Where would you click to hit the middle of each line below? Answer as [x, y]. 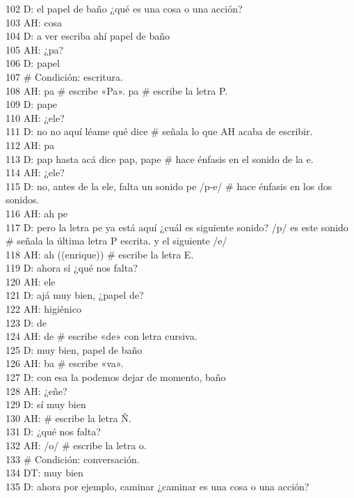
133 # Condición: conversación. [73, 459]
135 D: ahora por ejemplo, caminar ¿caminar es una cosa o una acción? [158, 486]
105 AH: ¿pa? [35, 49]
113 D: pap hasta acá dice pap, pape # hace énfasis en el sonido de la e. [160, 158]
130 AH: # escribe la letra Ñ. [69, 418]
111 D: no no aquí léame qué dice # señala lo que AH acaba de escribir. [159, 131]
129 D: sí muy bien [46, 404]
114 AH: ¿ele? [35, 172]
